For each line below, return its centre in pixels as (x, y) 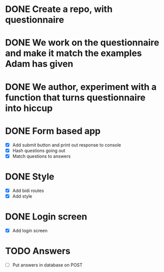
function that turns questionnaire (76, 97)
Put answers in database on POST (47, 265)
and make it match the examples (74, 53)
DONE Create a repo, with (59, 9)
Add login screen (30, 230)
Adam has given (39, 64)
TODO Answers (38, 251)
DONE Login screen (46, 216)
